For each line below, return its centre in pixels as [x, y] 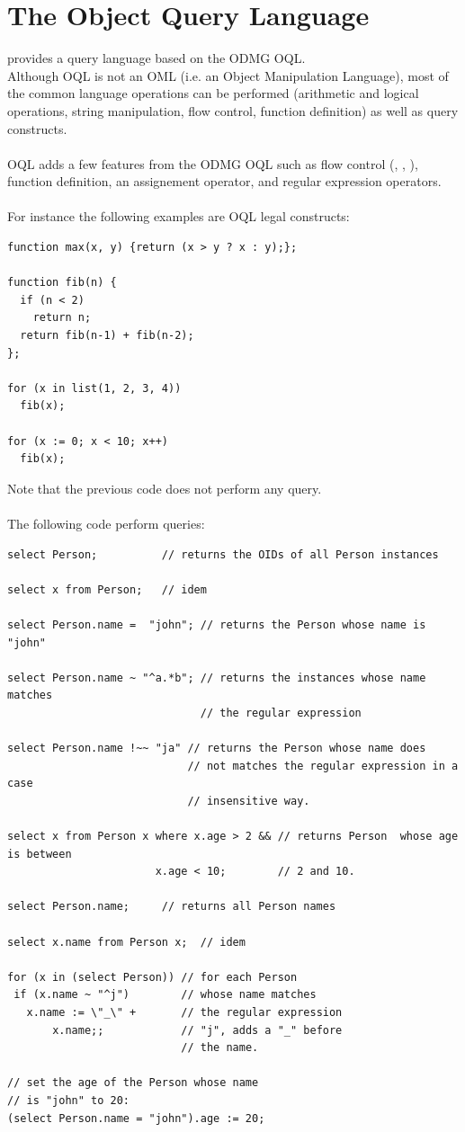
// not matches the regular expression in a [323, 766]
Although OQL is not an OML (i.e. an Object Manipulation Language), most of [228, 75]
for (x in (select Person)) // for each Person [152, 977]
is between [40, 854]
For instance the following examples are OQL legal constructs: [179, 216]
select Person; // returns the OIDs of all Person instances [223, 554]
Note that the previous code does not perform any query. [165, 488]
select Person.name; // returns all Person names [172, 907]
